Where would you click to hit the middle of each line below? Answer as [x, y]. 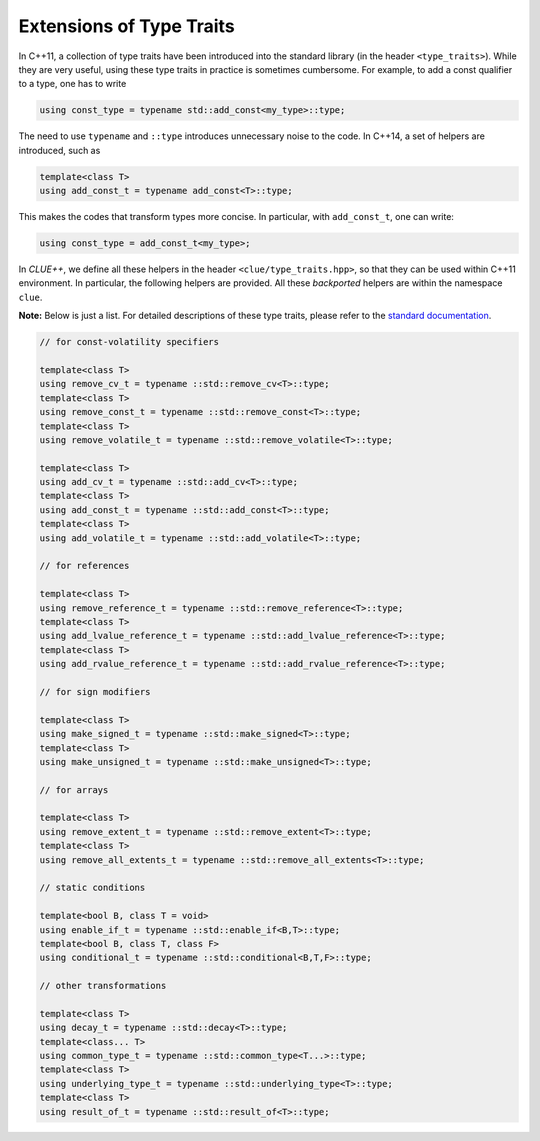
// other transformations [103, 986]
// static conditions [92, 888]
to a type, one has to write [72, 84]
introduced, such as [59, 150]
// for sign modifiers [95, 691]
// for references [84, 566]
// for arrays [74, 789]
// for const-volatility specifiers [129, 342]
